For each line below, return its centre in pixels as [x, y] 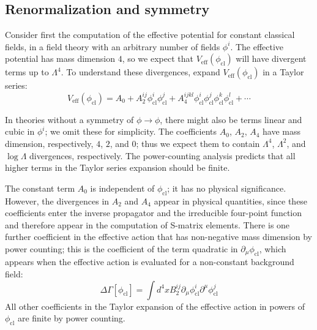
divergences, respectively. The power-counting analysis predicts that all [162, 155]
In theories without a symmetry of [69, 119]
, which [273, 248]
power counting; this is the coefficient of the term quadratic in [121, 248]
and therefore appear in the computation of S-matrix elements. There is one [147, 224]
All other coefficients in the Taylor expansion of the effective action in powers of [155, 306]
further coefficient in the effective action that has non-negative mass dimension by [159, 237]
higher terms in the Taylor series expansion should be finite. [117, 167]
